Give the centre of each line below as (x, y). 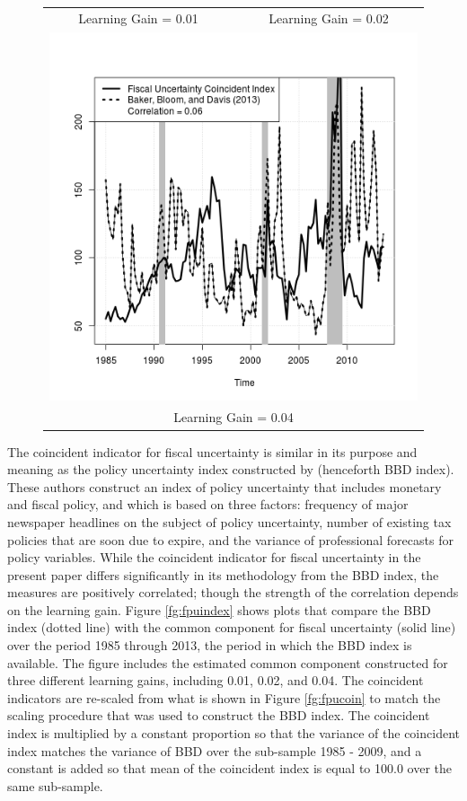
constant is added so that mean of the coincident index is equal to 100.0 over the (229, 768)
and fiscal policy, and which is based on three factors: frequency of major (208, 504)
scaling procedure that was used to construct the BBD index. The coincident (219, 715)
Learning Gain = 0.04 (233, 417)
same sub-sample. (55, 785)
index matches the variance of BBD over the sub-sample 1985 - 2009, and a (215, 750)
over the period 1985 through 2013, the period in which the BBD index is (210, 645)
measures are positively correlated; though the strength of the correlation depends (233, 592)
